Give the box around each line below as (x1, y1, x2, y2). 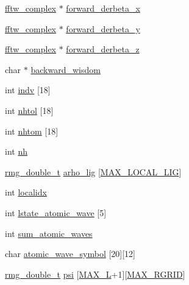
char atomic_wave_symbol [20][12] (5, 247, 136, 260)
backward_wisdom (30, 63, 101, 76)
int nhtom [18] (5, 124, 59, 137)
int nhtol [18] (5, 104, 54, 116)
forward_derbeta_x (66, 2, 140, 14)
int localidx (5, 186, 47, 199)
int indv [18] (5, 83, 51, 96)
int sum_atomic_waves (5, 227, 93, 239)
